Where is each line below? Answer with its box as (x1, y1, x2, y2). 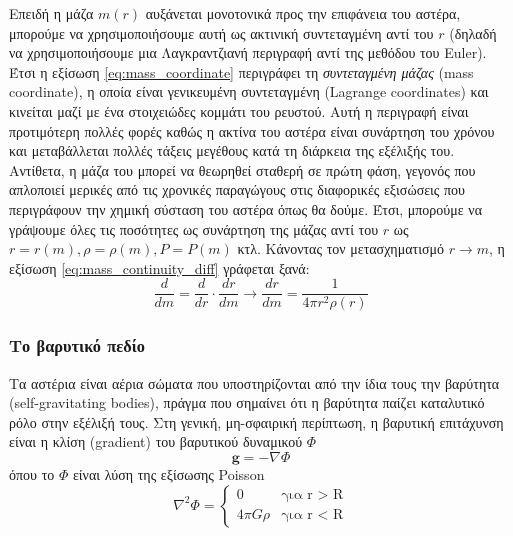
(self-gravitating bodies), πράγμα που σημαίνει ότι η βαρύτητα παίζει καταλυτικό (9, 392, 485, 413)
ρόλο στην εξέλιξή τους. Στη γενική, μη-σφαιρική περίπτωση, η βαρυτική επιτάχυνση (9, 411, 504, 432)
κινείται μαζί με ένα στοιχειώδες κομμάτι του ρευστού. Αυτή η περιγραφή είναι (9, 100, 469, 121)
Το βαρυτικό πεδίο (9, 333, 145, 358)
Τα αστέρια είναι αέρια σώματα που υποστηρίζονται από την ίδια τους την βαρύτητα (9, 372, 500, 393)
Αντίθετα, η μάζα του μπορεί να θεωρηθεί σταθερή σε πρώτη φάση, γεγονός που (9, 159, 476, 180)
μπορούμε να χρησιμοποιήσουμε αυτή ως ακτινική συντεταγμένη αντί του (9, 22, 434, 43)
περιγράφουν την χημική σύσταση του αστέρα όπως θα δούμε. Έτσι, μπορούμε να (9, 198, 482, 219)
